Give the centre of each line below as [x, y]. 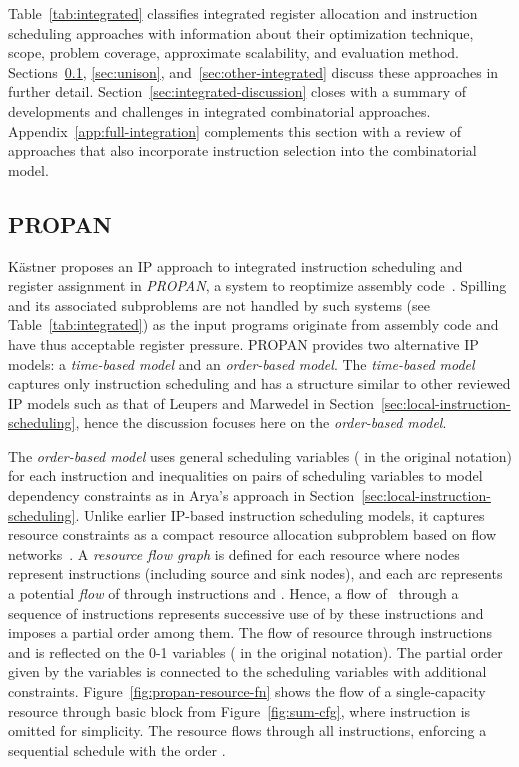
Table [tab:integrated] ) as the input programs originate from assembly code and [253, 324]
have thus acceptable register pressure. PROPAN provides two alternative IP [243, 343]
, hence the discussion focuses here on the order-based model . [261, 422]
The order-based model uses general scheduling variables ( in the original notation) [260, 455]
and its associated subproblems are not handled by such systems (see [219, 304]
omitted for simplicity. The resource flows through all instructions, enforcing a [247, 730]
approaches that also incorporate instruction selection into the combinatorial [242, 150]
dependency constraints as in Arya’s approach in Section [181, 495]
